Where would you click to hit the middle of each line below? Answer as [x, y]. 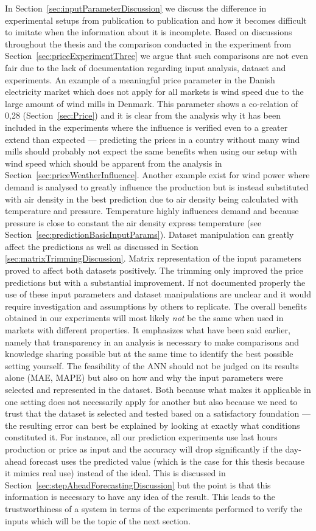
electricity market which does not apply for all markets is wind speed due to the [154, 92]
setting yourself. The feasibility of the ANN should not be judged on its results [152, 365]
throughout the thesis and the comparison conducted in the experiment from [148, 43]
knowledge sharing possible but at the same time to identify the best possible [149, 354]
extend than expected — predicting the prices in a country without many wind [153, 139]
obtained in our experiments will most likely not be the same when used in [144, 318]
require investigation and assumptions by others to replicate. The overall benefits [156, 306]
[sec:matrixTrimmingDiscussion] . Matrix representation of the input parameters [153, 258]
